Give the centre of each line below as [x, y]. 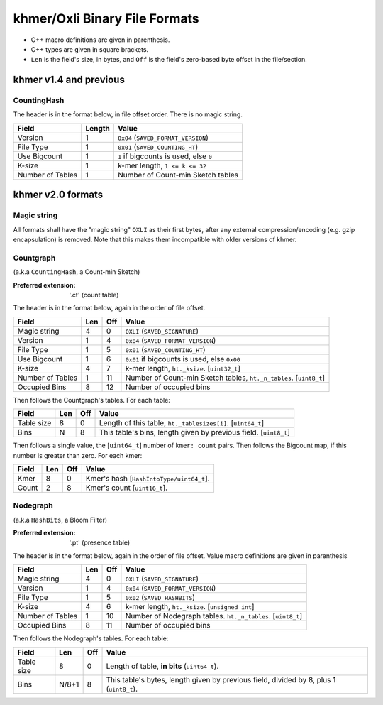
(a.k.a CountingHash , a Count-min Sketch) [77, 272]
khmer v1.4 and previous [69, 80]
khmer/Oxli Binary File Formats [106, 18]
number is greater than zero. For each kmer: [78, 455]
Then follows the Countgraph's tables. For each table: [91, 400]
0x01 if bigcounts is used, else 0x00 [183, 359]
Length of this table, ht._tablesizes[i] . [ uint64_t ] [182, 423]
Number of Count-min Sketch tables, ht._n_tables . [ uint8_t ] [225, 378]
